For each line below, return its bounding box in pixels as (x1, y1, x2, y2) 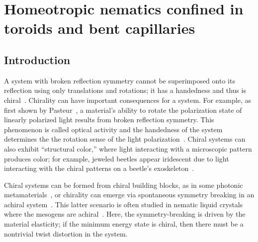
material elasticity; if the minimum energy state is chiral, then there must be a (4, 219, 244, 229)
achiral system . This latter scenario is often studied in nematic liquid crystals (4, 199, 243, 209)
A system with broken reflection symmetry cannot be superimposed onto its (4, 75, 235, 85)
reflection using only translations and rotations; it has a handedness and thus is (4, 85, 246, 95)
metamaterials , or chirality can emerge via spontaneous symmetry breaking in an (4, 189, 255, 200)
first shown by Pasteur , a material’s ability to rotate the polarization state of (4, 104, 242, 115)
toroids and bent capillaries (4, 18, 195, 38)
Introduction (4, 52, 71, 67)
